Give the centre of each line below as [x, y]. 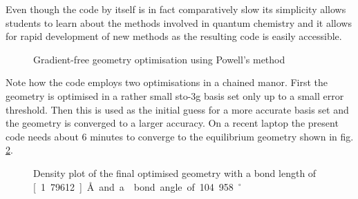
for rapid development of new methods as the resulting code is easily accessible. [174, 36]
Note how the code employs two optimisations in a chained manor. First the [167, 82]
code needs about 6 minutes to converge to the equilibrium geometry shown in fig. [180, 136]
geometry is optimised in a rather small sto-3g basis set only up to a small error [175, 95]
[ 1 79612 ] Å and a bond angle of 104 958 [133, 186]
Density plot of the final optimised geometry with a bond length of [175, 172]
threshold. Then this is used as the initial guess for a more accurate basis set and [177, 109]
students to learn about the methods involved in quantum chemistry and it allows [179, 22]
